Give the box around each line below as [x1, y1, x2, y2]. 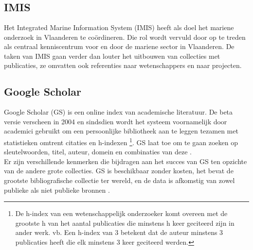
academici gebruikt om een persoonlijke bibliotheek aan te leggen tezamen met [4, 126, 238, 136]
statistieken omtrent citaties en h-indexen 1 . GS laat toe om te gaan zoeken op [4, 135, 238, 147]
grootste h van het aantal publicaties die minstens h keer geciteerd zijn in [15, 217, 235, 228]
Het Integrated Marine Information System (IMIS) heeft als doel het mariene [4, 22, 234, 32]
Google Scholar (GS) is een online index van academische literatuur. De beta [4, 107, 233, 117]
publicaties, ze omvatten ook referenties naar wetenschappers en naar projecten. [4, 60, 242, 70]
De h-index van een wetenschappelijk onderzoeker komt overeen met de [15, 208, 228, 218]
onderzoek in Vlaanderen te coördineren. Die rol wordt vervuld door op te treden [4, 32, 246, 42]
